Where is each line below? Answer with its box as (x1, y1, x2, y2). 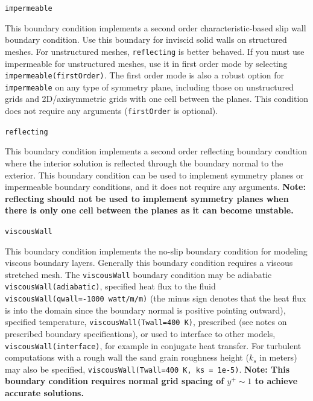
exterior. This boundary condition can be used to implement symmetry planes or (5, 168, 304, 181)
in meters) (259, 351, 297, 364)
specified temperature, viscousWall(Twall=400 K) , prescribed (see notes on (5, 315, 287, 328)
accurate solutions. (5, 387, 84, 399)
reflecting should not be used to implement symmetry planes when (5, 192, 289, 204)
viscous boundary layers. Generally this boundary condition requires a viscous (5, 256, 293, 269)
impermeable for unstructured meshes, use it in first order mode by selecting (5, 57, 288, 69)
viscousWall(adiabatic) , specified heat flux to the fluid (5, 280, 216, 292)
